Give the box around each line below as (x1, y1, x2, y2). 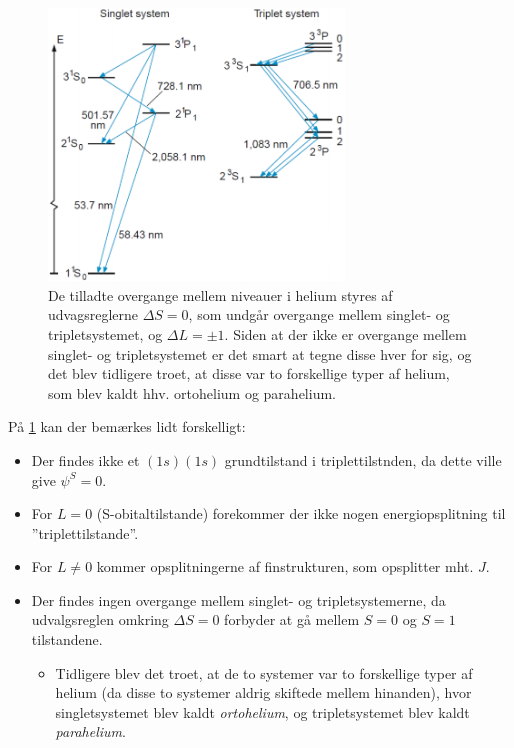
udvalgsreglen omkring (31, 609, 169, 630)
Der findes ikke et (31, 449, 140, 470)
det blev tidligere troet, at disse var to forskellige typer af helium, (48, 363, 450, 384)
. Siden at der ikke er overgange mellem (224, 323, 467, 344)
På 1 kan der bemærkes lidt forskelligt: (8, 416, 246, 437)
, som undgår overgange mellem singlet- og (188, 304, 450, 325)
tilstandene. (31, 629, 103, 650)
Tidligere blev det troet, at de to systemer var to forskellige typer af (55, 662, 473, 683)
